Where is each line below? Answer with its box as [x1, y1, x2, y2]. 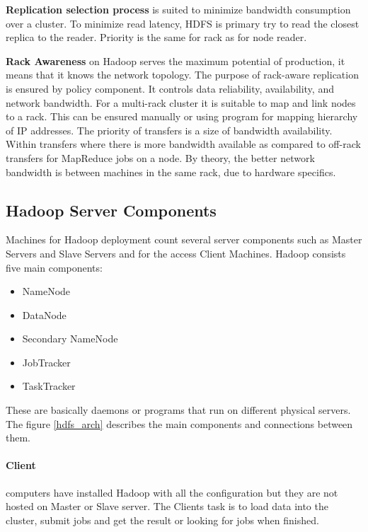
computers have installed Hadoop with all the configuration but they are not [6, 485, 338, 499]
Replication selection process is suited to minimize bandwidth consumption [6, 2, 351, 16]
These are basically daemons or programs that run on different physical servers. [6, 403, 351, 417]
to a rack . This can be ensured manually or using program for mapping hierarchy [6, 109, 358, 124]
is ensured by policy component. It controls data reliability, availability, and [6, 81, 334, 96]
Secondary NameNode [22, 331, 118, 346]
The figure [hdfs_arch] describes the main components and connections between [6, 416, 353, 431]
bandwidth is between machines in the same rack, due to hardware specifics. [6, 164, 336, 179]
